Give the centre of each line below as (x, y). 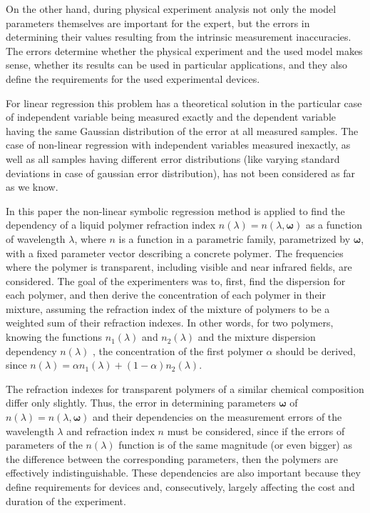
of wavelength (36, 238)
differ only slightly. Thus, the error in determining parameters (141, 403)
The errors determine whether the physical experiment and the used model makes (184, 50)
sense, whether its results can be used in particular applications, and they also (177, 65)
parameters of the (44, 445)
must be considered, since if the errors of (256, 430)
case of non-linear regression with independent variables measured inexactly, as (178, 145)
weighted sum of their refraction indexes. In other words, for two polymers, (170, 323)
